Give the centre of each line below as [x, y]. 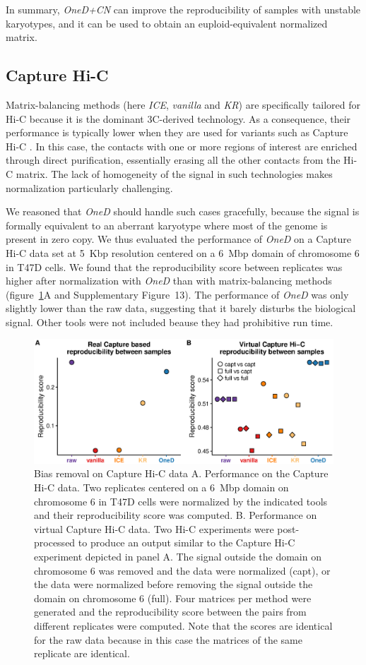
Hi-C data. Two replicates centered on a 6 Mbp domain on [161, 487]
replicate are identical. [82, 653]
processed [55, 543]
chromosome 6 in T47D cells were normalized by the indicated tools [181, 501]
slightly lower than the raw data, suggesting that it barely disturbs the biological [181, 308]
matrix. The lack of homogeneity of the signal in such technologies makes [174, 173]
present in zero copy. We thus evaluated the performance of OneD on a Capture [179, 239]
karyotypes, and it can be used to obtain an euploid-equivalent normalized [167, 23]
